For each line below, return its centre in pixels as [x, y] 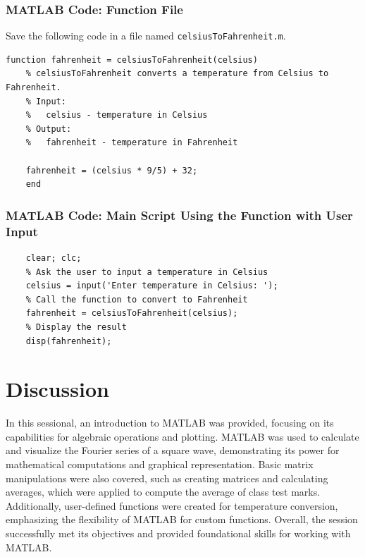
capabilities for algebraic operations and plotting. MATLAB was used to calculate [182, 436]
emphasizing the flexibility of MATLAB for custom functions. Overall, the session [182, 519]
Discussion [57, 389]
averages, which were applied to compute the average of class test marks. [163, 492]
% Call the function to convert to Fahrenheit [137, 299]
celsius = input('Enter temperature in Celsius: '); [152, 286]
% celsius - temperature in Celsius [117, 115]
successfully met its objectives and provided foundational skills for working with [178, 533]
